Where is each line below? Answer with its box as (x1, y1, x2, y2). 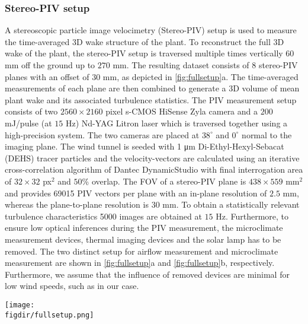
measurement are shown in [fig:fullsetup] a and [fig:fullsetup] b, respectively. (5, 256, 275, 269)
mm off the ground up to (5, 59, 95, 71)
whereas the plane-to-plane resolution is (5, 198, 149, 211)
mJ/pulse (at (5, 116, 52, 129)
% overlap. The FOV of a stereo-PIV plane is (82, 174, 246, 187)
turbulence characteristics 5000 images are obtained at (5, 209, 202, 222)
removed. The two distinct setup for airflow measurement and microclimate (5, 244, 278, 257)
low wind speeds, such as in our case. (5, 279, 139, 292)
